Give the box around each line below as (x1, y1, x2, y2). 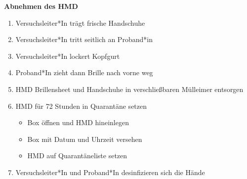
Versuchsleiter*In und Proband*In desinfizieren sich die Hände (15, 167, 205, 177)
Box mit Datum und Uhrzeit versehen (27, 134, 142, 144)
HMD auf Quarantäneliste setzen (27, 150, 127, 161)
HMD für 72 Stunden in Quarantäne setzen (15, 100, 147, 111)
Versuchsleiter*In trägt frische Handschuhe (15, 17, 145, 28)
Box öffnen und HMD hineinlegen (27, 117, 129, 128)
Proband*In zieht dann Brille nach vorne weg (15, 67, 153, 78)
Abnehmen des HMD (4, 1, 78, 11)
